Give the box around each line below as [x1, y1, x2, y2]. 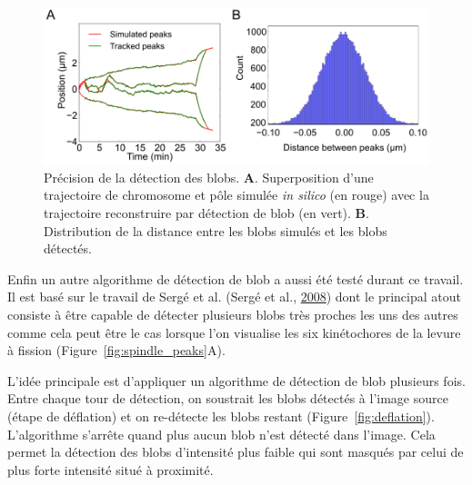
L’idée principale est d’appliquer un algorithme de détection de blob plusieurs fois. [7, 371, 466, 390]
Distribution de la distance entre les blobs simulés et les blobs [44, 221, 387, 240]
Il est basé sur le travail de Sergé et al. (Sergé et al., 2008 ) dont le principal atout [7, 287, 461, 306]
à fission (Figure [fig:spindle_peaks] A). [7, 341, 226, 360]
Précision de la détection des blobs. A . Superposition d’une [44, 167, 374, 186]
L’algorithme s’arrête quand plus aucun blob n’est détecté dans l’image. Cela [7, 424, 436, 443]
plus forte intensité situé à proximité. [7, 460, 214, 479]
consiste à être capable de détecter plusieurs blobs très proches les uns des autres [7, 305, 458, 324]
